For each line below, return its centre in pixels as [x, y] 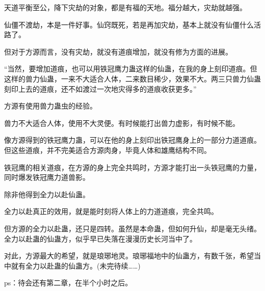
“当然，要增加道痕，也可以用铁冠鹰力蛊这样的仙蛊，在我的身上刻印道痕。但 [131, 69]
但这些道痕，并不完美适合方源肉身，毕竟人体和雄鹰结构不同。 [108, 150]
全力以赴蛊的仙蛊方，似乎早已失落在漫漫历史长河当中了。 [100, 238]
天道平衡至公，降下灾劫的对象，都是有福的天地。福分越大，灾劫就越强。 [125, 7]
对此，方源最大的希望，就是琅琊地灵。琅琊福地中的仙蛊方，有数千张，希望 [129, 256]
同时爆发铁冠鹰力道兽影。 [47, 177]
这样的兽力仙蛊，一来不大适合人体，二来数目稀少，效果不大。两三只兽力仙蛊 [132, 78]
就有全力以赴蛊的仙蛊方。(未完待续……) [76, 265]
